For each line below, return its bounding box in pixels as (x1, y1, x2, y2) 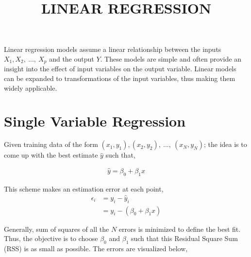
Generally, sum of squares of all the (4, 224, 109, 234)
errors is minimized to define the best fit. (118, 224, 241, 234)
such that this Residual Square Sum (131, 233, 238, 243)
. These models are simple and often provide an (100, 53, 241, 64)
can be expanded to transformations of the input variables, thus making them (4, 73, 235, 83)
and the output (49, 53, 94, 64)
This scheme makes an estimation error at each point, (4, 183, 164, 193)
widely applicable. (4, 82, 57, 93)
